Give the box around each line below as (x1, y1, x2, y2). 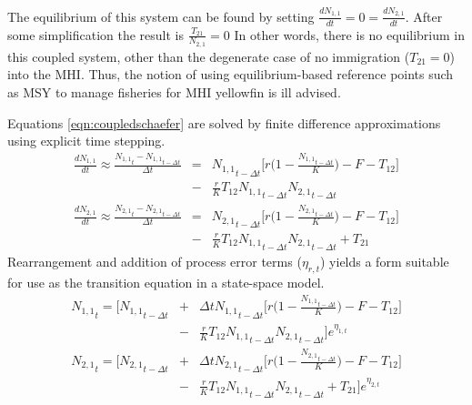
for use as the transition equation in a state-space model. (7, 273, 325, 292)
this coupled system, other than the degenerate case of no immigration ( (7, 46, 410, 66)
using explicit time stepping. (7, 131, 166, 150)
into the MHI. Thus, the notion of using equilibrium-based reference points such (7, 65, 454, 84)
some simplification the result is (7, 25, 184, 44)
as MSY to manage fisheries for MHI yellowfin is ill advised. (7, 82, 341, 101)
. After (405, 6, 443, 25)
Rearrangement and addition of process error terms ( (7, 252, 302, 271)
